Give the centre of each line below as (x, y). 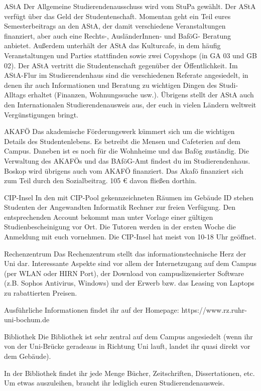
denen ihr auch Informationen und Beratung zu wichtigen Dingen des (111, 85)
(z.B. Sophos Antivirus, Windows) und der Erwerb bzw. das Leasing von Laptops (129, 283)
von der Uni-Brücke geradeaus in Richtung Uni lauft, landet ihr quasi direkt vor (127, 346)
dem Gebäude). (28, 356)
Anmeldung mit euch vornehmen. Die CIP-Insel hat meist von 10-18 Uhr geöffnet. (130, 237)
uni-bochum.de (27, 319)
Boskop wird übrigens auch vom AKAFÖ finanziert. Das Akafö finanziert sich (124, 170)
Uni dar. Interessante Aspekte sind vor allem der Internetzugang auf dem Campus (130, 263)
